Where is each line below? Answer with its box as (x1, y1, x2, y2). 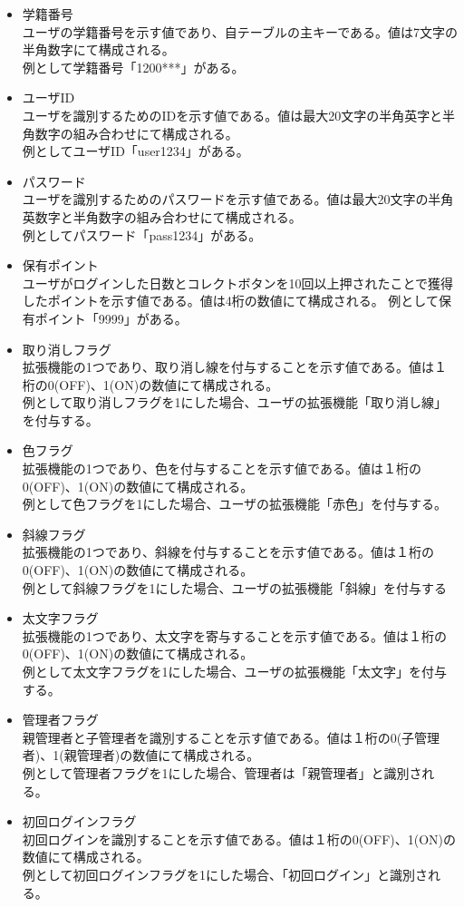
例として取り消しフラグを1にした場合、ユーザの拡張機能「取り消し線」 (22, 393, 448, 412)
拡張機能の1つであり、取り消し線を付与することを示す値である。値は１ (22, 357, 447, 376)
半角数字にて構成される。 (22, 40, 175, 59)
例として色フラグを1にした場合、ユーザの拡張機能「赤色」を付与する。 (22, 494, 448, 513)
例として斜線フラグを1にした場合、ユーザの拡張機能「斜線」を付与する (22, 578, 448, 597)
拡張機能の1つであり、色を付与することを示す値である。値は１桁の (22, 459, 421, 478)
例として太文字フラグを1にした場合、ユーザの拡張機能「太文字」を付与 (22, 662, 448, 680)
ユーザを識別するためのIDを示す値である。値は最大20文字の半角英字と (22, 105, 443, 124)
